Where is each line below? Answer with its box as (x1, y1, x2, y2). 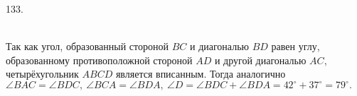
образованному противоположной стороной (6, 52, 193, 67)
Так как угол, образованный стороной (6, 39, 169, 54)
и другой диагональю (214, 52, 307, 67)
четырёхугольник (6, 66, 79, 81)
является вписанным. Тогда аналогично (115, 66, 286, 81)
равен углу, (271, 39, 320, 54)
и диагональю (189, 39, 250, 54)
